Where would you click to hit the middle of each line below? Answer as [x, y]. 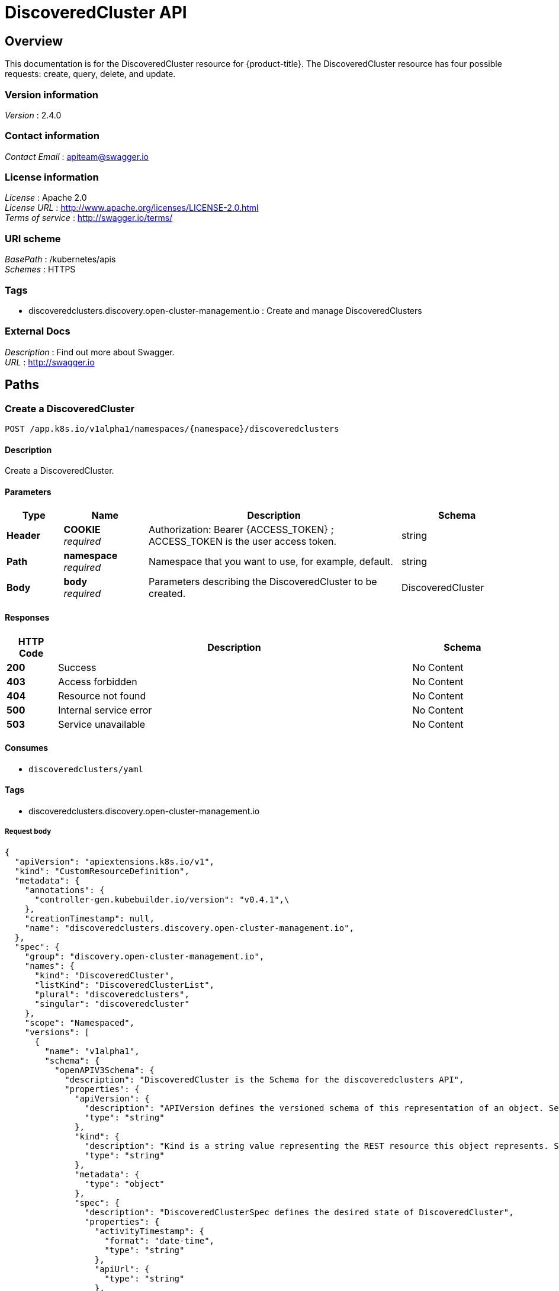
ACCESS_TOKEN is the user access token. [243, 542]
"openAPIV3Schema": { [105, 1070]
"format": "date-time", [160, 1240]
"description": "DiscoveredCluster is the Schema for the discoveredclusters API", [264, 1079]
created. [167, 594]
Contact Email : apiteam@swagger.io [77, 156]
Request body [28, 832]
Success [77, 667]
